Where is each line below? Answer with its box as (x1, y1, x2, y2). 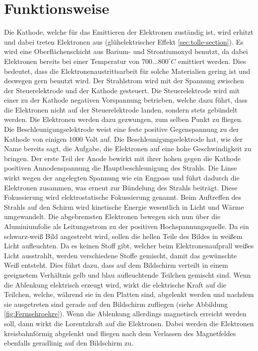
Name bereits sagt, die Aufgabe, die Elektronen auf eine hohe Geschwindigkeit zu (4, 143, 252, 154)
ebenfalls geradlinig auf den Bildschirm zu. (4, 338, 133, 348)
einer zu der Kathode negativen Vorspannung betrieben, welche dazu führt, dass (4, 95, 248, 105)
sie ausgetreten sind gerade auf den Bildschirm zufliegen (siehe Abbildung (4, 298, 228, 309)
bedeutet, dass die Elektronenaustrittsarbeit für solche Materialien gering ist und (4, 65, 251, 76)
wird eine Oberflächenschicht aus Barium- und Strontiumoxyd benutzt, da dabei (4, 46, 248, 57)
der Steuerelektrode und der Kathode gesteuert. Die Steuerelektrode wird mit (4, 85, 240, 95)
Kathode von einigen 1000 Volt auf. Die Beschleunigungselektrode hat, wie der (4, 133, 243, 144)
